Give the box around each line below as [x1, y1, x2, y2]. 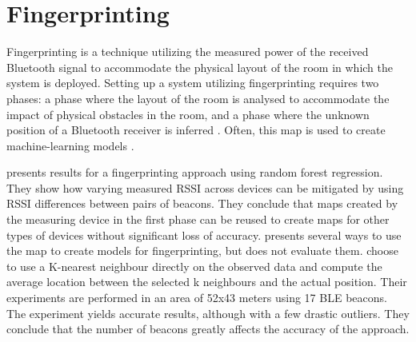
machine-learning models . [6, 137, 134, 153]
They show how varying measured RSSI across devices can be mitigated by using [6, 179, 404, 196]
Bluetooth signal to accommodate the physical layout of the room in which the [6, 58, 393, 75]
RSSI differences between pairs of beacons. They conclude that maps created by [6, 195, 398, 212]
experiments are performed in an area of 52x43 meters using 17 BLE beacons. [6, 289, 387, 306]
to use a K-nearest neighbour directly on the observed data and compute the [6, 257, 382, 274]
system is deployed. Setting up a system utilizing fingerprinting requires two [6, 74, 379, 91]
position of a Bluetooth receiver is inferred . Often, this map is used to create [6, 121, 386, 138]
